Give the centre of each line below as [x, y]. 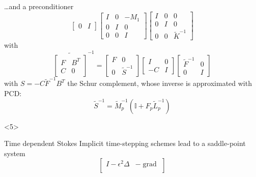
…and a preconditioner [39, 6]
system [15, 153]
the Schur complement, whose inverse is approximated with [160, 83]
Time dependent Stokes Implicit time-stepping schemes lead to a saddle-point [125, 143]
